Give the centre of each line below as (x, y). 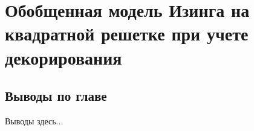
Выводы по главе (56, 96)
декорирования (63, 57)
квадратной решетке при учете (127, 34)
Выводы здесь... (34, 120)
